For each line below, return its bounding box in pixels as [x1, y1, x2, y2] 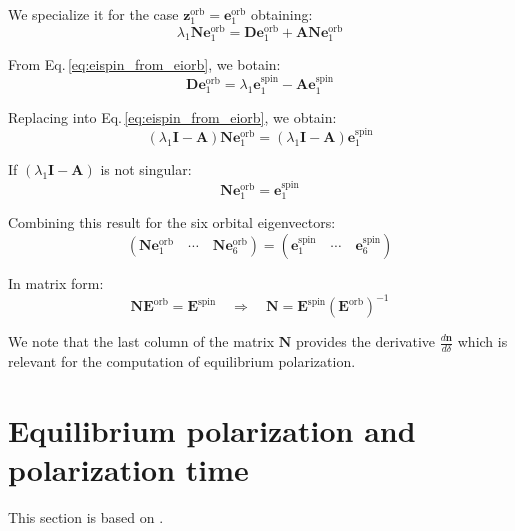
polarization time [8, 448, 249, 489]
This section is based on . [8, 506, 164, 527]
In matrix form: [8, 272, 104, 293]
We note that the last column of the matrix [8, 331, 275, 351]
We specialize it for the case [8, 4, 179, 24]
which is [457, 331, 508, 351]
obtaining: [250, 4, 313, 24]
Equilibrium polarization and [8, 409, 416, 450]
